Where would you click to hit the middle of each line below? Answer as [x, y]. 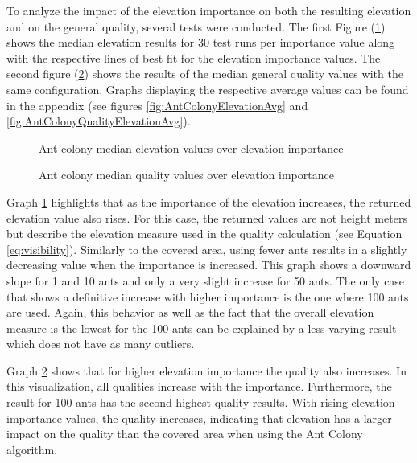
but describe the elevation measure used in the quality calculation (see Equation [204, 234]
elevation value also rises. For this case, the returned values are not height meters [207, 217]
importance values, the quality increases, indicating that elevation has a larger [199, 418]
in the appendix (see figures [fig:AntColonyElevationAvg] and [157, 105]
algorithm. [32, 449]
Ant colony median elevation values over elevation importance [191, 148]
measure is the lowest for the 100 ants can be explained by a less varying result [202, 328]
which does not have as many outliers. [101, 344]
